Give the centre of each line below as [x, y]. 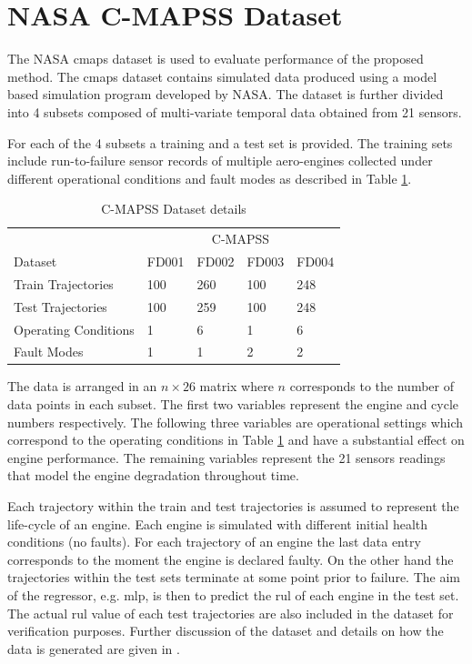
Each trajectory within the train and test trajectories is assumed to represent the [233, 506]
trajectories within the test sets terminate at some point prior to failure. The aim [234, 577]
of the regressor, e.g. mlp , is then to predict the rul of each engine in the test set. [233, 594]
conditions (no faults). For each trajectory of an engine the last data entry [214, 542]
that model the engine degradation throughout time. [153, 475]
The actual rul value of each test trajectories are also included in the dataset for [231, 613]
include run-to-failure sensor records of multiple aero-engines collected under [220, 161]
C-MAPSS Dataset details [174, 209]
